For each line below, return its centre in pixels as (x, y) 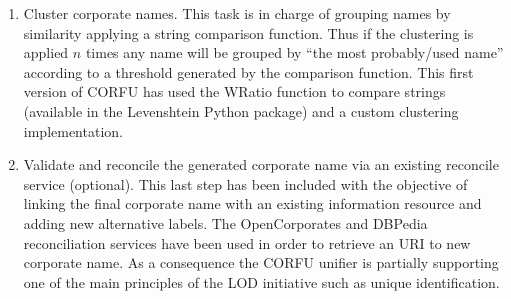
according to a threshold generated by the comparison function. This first (248, 71)
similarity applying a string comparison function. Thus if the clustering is (248, 32)
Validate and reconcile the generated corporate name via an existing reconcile (261, 164)
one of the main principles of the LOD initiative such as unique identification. (261, 281)
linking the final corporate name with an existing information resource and (252, 203)
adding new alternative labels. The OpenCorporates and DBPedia (225, 222)
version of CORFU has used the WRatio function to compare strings (234, 91)
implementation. (73, 130)
